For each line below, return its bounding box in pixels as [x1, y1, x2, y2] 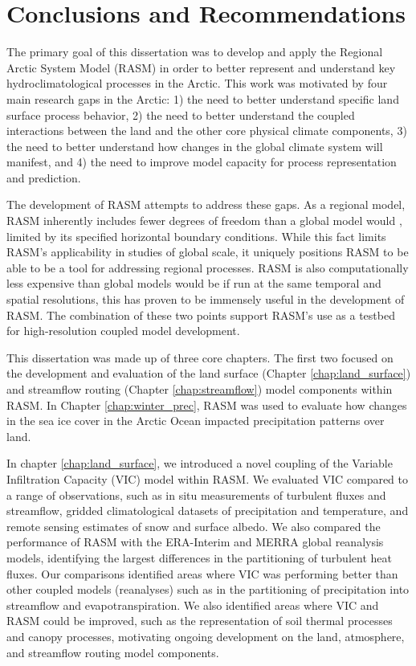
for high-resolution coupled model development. [6, 322, 240, 339]
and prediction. [6, 169, 81, 186]
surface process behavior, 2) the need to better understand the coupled [6, 106, 355, 123]
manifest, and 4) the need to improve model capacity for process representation [6, 153, 397, 170]
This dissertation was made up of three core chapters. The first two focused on [6, 349, 394, 366]
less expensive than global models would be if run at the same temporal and [6, 275, 381, 292]
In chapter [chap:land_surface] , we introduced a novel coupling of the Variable [6, 455, 393, 472]
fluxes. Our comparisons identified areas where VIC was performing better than [6, 565, 398, 582]
